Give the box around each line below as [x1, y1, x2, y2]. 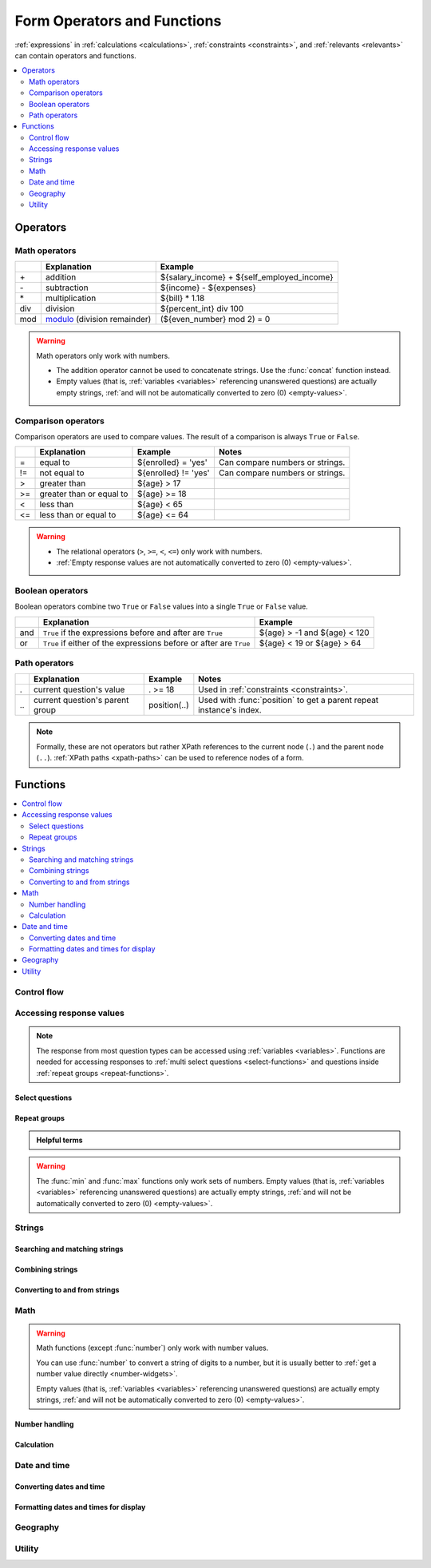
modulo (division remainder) [45, 314, 152, 325]
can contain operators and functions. [14, 50, 137, 60]
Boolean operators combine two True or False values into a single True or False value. [14, 601, 309, 611]
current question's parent [33, 695, 129, 706]
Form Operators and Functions [14, 12, 222, 30]
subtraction [45, 282, 89, 293]
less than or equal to [39, 510, 117, 521]
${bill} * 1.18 [160, 292, 205, 304]
